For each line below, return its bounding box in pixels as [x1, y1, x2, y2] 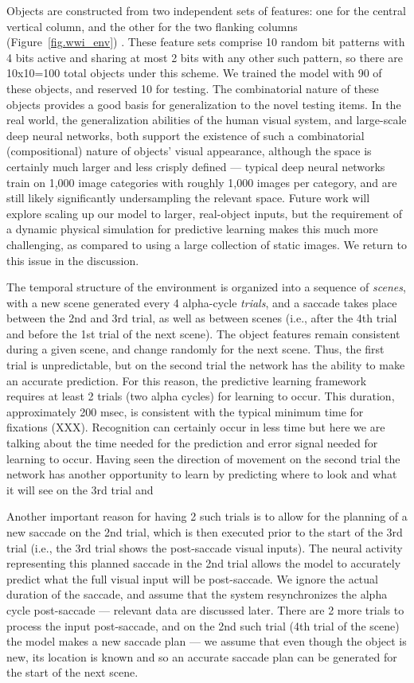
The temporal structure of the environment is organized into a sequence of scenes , [6, 279, 406, 295]
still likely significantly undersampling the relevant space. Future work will [6, 189, 370, 206]
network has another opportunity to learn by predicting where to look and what [6, 466, 397, 482]
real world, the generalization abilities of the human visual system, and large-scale [6, 111, 407, 128]
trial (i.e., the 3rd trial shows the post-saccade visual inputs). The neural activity [6, 539, 403, 556]
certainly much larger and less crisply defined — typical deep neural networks [6, 158, 385, 174]
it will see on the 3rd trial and [6, 481, 154, 498]
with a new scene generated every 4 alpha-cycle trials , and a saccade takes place [6, 294, 397, 310]
